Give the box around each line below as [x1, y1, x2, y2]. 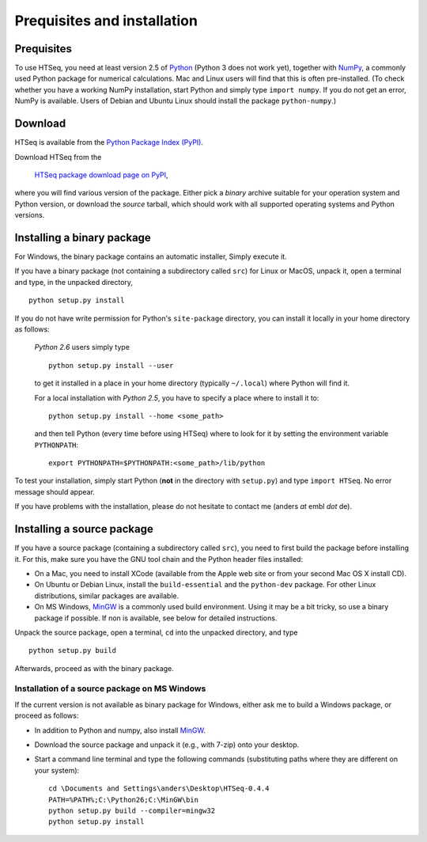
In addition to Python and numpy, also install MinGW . [34, 725, 206, 735]
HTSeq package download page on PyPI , [34, 170, 169, 180]
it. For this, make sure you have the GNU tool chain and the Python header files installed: [14, 554, 304, 563]
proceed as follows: [14, 711, 79, 720]
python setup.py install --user [48, 361, 174, 370]
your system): [34, 765, 80, 775]
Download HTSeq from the [14, 152, 102, 161]
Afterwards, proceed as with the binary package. [14, 663, 174, 673]
